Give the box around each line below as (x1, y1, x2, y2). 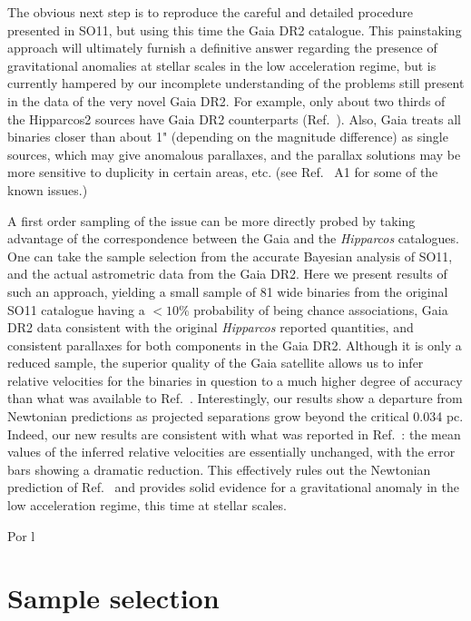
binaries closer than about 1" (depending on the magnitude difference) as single (7, 127, 448, 146)
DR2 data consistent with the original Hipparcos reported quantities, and (7, 318, 414, 337)
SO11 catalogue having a (7, 300, 145, 319)
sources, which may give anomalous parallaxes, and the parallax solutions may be (7, 144, 461, 163)
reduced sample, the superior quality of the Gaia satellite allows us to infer (7, 353, 424, 372)
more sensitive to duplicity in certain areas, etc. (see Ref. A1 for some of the (7, 163, 438, 182)
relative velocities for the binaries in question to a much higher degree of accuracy (7, 370, 463, 389)
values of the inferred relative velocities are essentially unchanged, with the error (7, 442, 456, 461)
